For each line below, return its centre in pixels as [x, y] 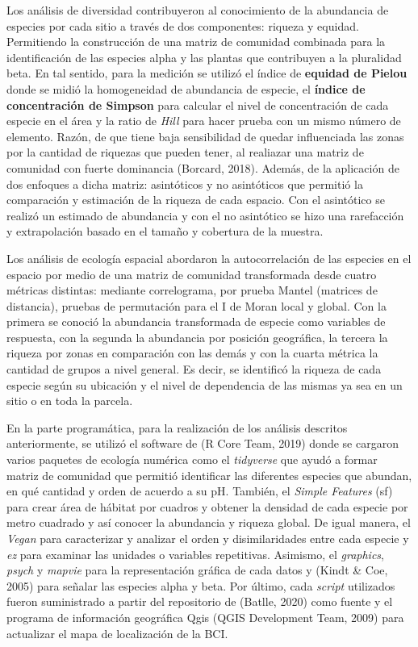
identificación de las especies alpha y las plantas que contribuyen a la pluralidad [204, 57]
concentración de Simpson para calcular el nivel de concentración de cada [198, 104]
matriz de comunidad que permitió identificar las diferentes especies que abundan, [209, 475]
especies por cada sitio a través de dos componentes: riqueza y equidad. [183, 25]
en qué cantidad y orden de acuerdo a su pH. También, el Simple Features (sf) [200, 491]
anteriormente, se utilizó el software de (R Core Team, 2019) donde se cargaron [203, 443]
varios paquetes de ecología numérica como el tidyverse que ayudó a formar [192, 459]
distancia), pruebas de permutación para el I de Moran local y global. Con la [196, 305]
